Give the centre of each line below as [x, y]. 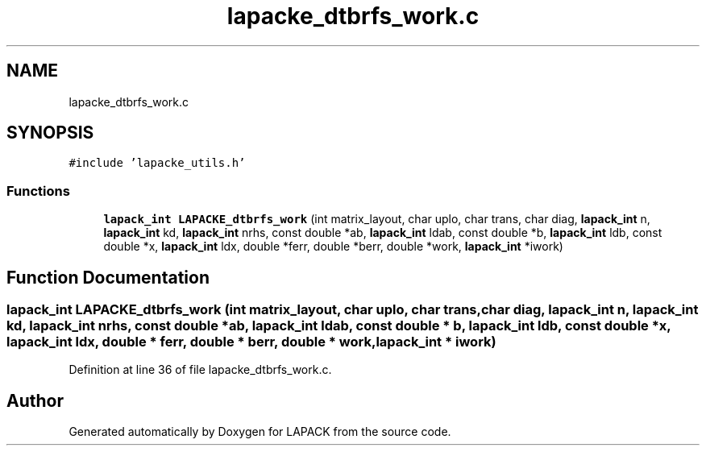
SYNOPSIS [50, 133]
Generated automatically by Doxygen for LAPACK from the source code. [260, 432]
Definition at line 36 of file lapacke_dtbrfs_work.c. [200, 370]
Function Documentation [108, 277]
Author [35, 400]
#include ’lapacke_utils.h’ [157, 163]
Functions [38, 191]
